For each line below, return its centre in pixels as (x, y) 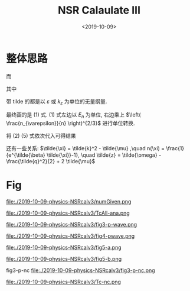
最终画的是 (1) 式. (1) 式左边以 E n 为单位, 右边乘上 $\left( (73, 116)
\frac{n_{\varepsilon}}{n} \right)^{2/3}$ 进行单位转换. (71, 123)
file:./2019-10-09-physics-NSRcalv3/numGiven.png (69, 202)
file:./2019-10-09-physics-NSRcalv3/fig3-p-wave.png (72, 225)
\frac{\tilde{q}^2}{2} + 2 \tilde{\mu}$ (51, 161)
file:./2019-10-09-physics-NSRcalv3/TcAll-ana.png (68, 213)
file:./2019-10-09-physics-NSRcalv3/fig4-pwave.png (71, 236)
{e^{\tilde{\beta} (26, 155)
